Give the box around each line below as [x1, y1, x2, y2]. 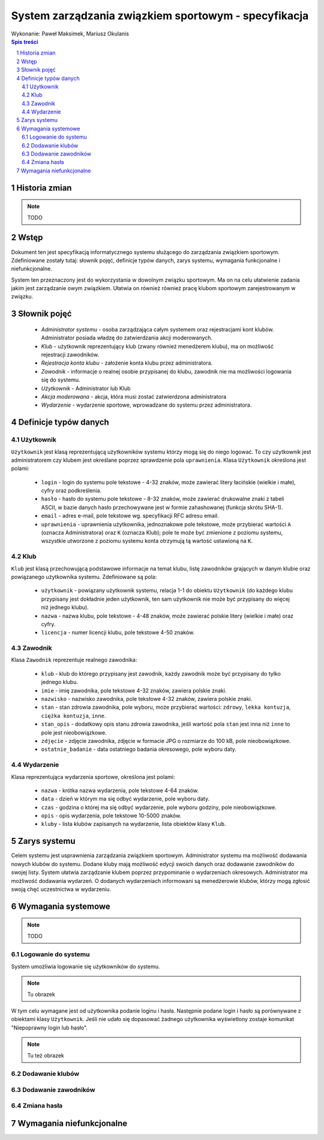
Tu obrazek [27, 990, 55, 998]
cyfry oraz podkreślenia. [41, 487, 102, 494]
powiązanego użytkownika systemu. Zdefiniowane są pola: [11, 573, 157, 580]
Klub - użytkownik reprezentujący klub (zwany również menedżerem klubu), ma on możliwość [41, 342, 274, 350]
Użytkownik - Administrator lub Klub [41, 384, 131, 392]
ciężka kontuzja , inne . [41, 712, 106, 719]
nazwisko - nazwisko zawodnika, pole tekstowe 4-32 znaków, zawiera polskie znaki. [41, 696, 253, 703]
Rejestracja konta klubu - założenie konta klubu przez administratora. [41, 359, 213, 366]
